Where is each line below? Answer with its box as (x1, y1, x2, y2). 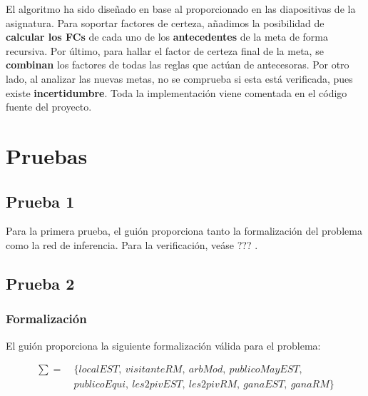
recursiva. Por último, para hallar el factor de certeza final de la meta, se (6, 43, 324, 58)
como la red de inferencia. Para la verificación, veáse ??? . (6, 237, 258, 252)
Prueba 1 (6, 190, 75, 212)
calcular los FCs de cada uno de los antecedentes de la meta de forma (6, 29, 328, 44)
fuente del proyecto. (6, 99, 92, 114)
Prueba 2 (6, 272, 75, 294)
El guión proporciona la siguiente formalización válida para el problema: (6, 337, 321, 352)
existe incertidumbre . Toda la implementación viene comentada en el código (6, 85, 347, 100)
